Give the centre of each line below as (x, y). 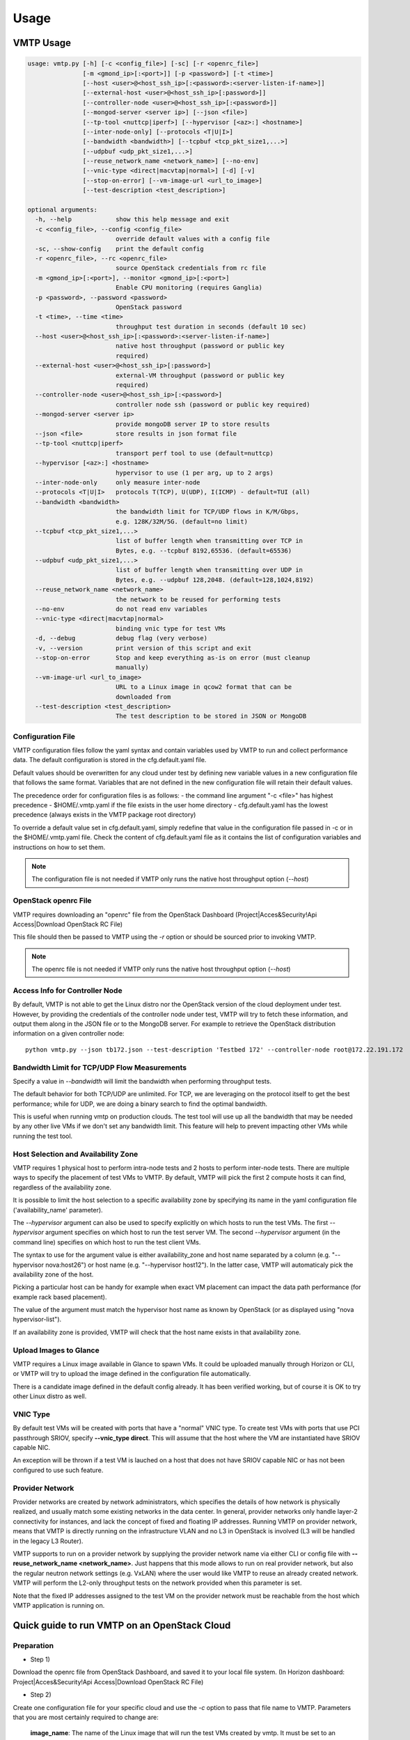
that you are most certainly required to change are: (86, 1717)
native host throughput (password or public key (200, 346)
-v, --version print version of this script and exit (143, 648)
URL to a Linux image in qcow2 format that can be (204, 687)
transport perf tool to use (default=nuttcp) (195, 453)
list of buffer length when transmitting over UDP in (209, 570)
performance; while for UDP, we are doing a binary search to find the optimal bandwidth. (140, 1104)
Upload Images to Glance (56, 1350)
